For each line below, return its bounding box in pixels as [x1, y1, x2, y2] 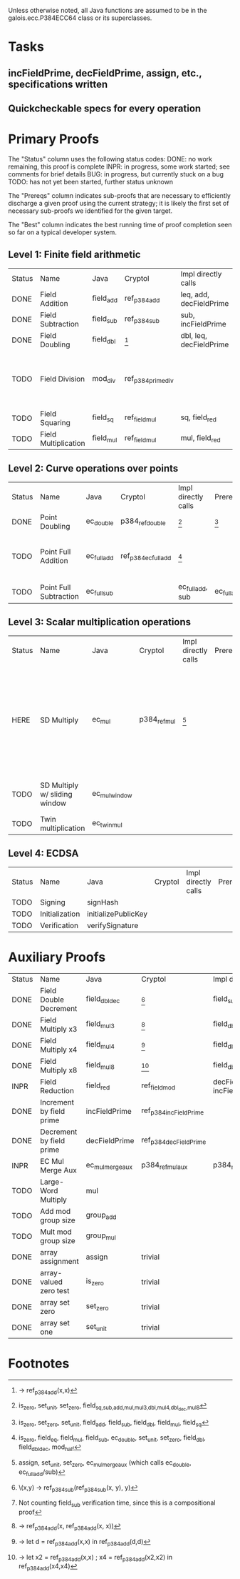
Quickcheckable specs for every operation [8, 102, 202, 114]
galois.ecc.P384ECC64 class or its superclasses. [8, 14, 152, 22]
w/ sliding [39, 789, 73, 799]
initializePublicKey [87, 909, 148, 919]
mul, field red [180, 433, 221, 444]
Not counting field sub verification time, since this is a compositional [18, 1498, 216, 1509]
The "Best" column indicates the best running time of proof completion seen [8, 220, 232, 229]
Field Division [39, 374, 85, 384]
